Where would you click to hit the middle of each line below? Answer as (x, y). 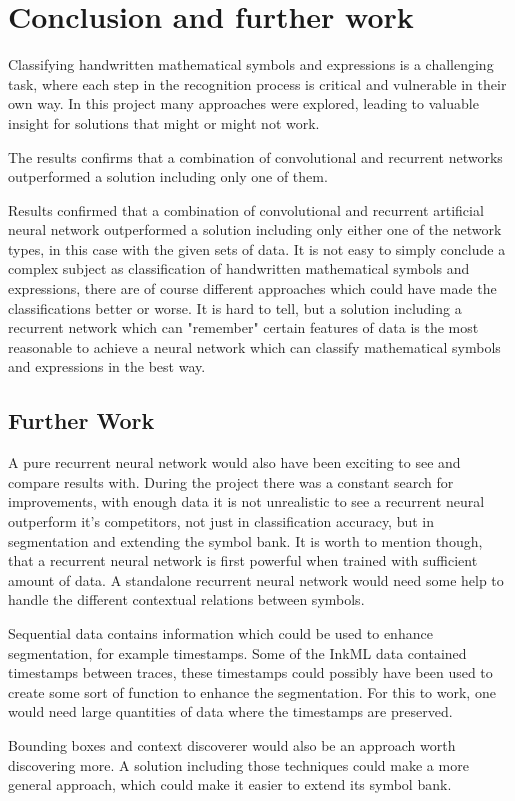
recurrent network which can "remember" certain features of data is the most (243, 327)
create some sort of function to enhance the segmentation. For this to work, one (252, 691)
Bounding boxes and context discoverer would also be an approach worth (232, 744)
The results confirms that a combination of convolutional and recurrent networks (255, 156)
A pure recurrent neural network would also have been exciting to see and (234, 462)
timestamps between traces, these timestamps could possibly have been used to (250, 672)
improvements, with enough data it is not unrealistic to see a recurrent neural (246, 501)
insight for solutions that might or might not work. (164, 122)
